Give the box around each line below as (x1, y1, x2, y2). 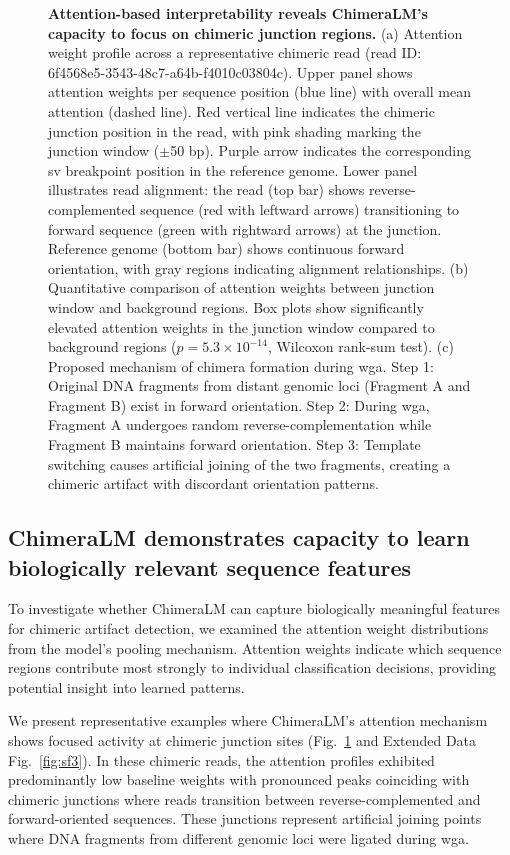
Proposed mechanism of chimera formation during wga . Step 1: (48, 355, 434, 376)
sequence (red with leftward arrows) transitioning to (140, 198, 460, 219)
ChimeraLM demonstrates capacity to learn (8, 522, 470, 553)
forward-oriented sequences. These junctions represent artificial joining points (8, 808, 482, 829)
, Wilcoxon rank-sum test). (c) (267, 336, 454, 357)
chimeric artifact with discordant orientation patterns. (48, 473, 379, 494)
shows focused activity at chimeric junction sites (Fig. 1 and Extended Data (8, 730, 477, 750)
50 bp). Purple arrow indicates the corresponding (170, 140, 471, 161)
